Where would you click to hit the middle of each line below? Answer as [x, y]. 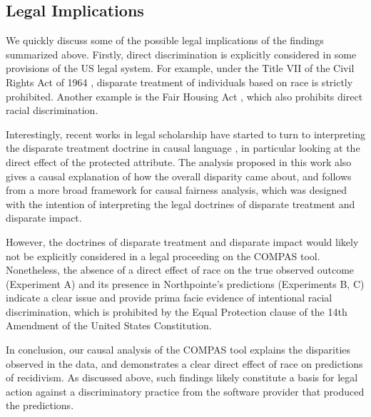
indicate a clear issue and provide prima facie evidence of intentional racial [169, 298]
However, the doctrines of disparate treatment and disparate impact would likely [182, 241]
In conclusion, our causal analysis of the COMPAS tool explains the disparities [178, 350]
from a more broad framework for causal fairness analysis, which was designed [176, 190]
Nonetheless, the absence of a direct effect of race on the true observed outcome [180, 270]
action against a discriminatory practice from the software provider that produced [185, 391]
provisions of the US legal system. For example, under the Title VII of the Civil [180, 68]
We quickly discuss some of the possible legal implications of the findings [165, 40]
